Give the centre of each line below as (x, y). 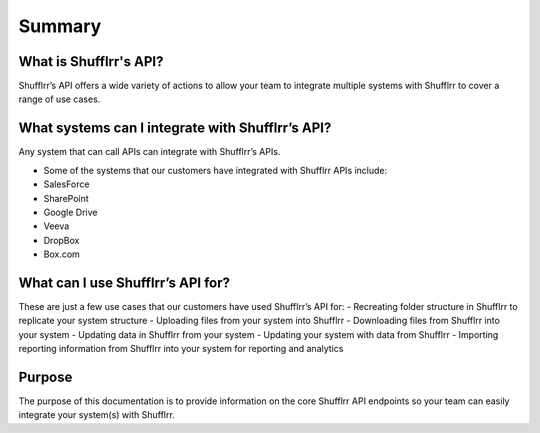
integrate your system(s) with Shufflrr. (96, 415)
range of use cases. (59, 99)
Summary (60, 26)
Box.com (61, 254)
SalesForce (66, 184)
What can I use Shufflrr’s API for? (124, 282)
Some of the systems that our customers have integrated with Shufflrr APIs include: (215, 170)
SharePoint (66, 198)
